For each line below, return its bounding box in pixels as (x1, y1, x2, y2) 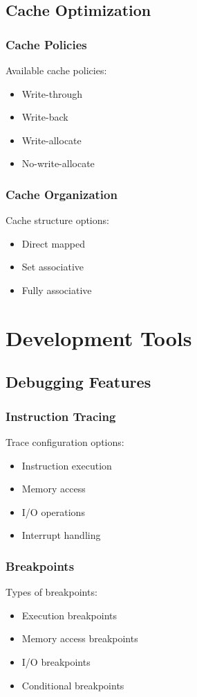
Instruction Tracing (6, 407, 116, 424)
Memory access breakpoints (21, 631, 138, 646)
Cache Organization (6, 185, 118, 203)
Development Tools (6, 323, 192, 352)
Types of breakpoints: (6, 585, 97, 599)
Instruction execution (21, 458, 112, 472)
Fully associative (21, 282, 92, 297)
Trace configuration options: (6, 434, 124, 449)
